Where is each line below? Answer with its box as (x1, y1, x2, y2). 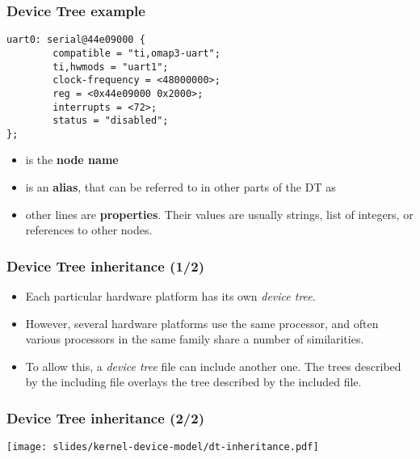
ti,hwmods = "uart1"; (52, 61, 169, 73)
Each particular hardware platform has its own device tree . (25, 288, 316, 305)
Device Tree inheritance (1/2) (6, 255, 204, 276)
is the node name (25, 151, 119, 168)
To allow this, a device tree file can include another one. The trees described (25, 357, 401, 374)
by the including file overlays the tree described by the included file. (25, 373, 362, 390)
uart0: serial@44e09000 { (6, 34, 145, 46)
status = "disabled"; (52, 115, 169, 127)
